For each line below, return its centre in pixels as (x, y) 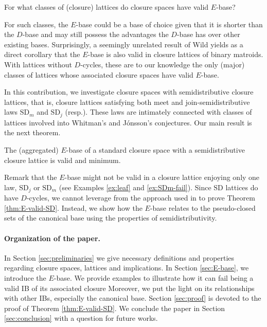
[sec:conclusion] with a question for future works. (81, 318)
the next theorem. (32, 132)
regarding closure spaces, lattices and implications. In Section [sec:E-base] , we (127, 268)
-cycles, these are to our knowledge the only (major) (163, 64)
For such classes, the (36, 24)
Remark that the (31, 177)
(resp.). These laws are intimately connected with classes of (158, 112)
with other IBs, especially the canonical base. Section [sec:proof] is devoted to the (133, 298)
